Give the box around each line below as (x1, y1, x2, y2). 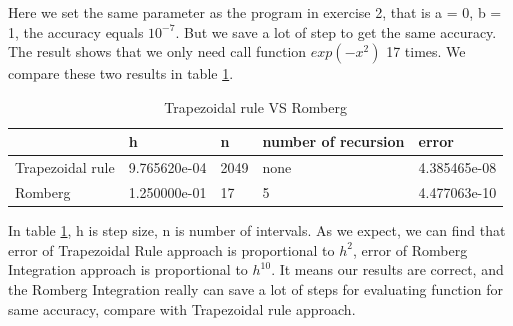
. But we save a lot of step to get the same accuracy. (175, 21, 497, 42)
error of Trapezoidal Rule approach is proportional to (8, 239, 335, 260)
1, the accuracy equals (8, 21, 144, 42)
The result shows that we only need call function (8, 41, 307, 62)
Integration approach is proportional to (8, 259, 248, 280)
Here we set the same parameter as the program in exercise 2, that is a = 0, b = (8, 2, 502, 22)
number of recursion (262, 131, 405, 152)
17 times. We (386, 41, 466, 62)
